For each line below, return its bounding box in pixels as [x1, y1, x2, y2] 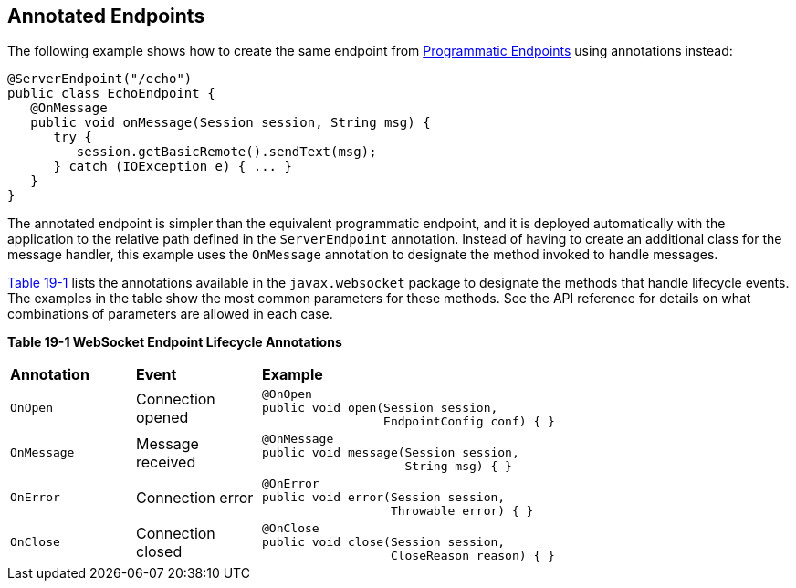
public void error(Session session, [262, 490, 506, 505]
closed [136, 541, 183, 561]
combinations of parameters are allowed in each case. [7, 306, 333, 322]
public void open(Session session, [262, 401, 498, 415]
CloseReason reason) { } [390, 549, 555, 563]
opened [136, 407, 189, 426]
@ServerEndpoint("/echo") [7, 71, 193, 87]
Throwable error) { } [390, 504, 534, 519]
